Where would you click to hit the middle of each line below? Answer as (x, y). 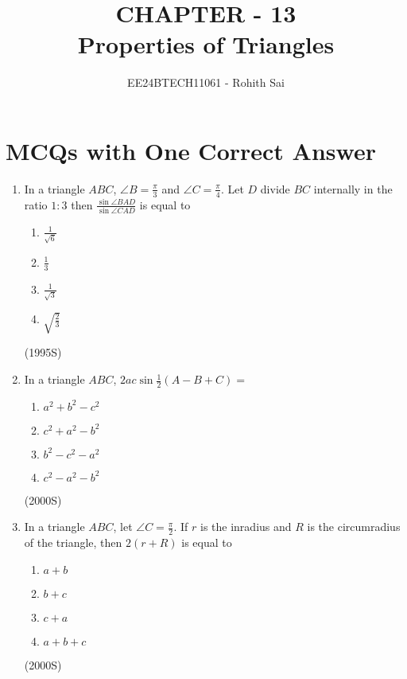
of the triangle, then (73, 542)
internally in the (353, 188)
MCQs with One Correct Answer (191, 150)
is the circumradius (354, 527)
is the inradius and (246, 527)
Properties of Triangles (206, 44)
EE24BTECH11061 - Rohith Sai (206, 82)
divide (275, 188)
